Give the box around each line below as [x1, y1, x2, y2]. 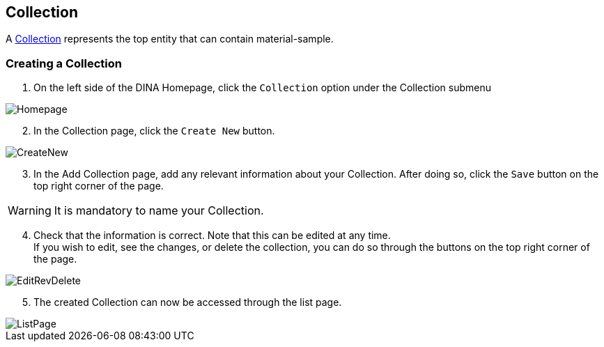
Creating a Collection [6, 56, 122, 70]
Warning [8, 203, 52, 218]
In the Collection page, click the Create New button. [33, 125, 275, 137]
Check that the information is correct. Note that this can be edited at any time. [33, 229, 391, 242]
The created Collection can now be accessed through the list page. [33, 296, 342, 309]
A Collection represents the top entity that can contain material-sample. [6, 33, 334, 45]
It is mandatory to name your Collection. [54, 203, 264, 218]
